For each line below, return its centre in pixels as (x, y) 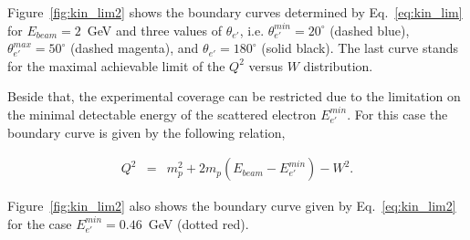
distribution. (338, 65)
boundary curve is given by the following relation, (146, 132)
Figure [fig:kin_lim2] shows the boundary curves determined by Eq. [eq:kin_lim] (235, 12)
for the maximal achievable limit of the (116, 65)
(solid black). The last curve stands (360, 48)
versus (266, 65)
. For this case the (397, 114)
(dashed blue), (370, 30)
